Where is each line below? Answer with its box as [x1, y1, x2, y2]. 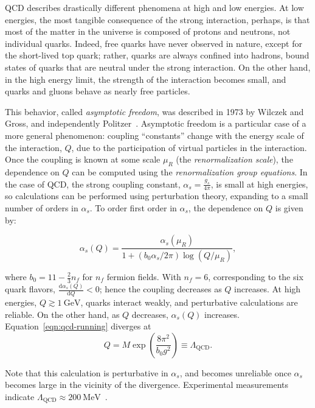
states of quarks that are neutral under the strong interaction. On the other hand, [5, 60, 311, 73]
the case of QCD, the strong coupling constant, [5, 177, 181, 190]
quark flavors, [5, 283, 56, 295]
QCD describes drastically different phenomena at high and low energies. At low [5, 1, 304, 13]
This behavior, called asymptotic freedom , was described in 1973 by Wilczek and [5, 105, 304, 118]
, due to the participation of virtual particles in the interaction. [71, 141, 307, 153]
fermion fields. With [106, 270, 181, 283]
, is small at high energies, [210, 177, 308, 190]
